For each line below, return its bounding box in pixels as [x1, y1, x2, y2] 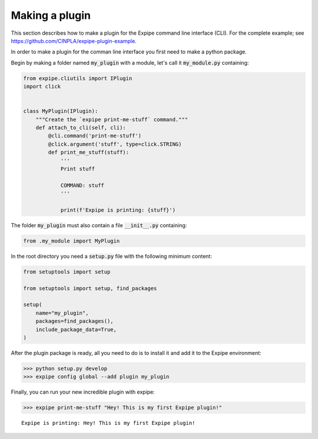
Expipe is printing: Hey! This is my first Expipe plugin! [21, 420, 196, 427]
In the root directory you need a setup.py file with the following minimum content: [11, 252, 212, 260]
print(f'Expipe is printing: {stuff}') [60, 207, 176, 213]
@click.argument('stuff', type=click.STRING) [48, 141, 182, 147]
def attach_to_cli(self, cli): [35, 124, 126, 131]
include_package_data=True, [35, 326, 117, 332]
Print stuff [60, 165, 95, 172]
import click [23, 83, 61, 90]
